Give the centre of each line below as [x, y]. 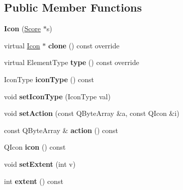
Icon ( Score [23, 28]
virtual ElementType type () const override [72, 62]
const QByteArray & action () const [61, 130]
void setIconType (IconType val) [57, 96]
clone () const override [84, 45]
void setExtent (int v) [40, 164]
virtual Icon [22, 45]
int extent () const [34, 181]
